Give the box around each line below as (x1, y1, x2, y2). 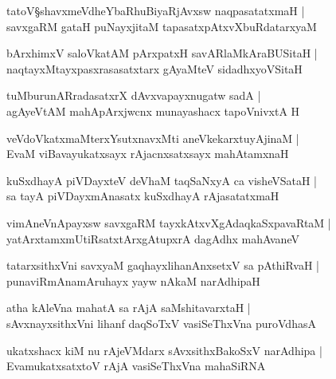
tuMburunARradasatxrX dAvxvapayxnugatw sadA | (6, 87, 261, 104)
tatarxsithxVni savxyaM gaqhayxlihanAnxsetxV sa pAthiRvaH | (6, 257, 319, 274)
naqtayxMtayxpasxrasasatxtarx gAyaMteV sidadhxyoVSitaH (6, 60, 303, 77)
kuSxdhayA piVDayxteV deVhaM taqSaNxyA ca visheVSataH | (6, 172, 317, 188)
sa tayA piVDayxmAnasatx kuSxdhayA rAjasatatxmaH (6, 188, 279, 204)
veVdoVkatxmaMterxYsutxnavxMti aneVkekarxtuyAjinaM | (6, 129, 299, 146)
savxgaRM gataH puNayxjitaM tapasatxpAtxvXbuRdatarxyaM (6, 18, 317, 34)
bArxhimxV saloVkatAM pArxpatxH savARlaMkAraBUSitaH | (6, 45, 318, 61)
